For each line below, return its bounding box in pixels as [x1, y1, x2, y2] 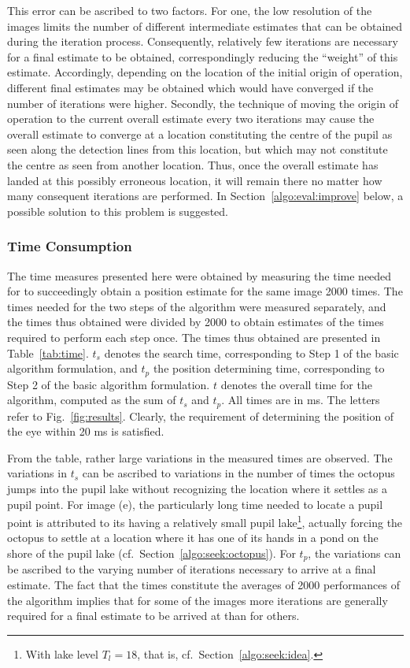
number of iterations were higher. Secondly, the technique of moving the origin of [7, 95, 398, 111]
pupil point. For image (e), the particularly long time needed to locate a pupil [7, 495, 383, 512]
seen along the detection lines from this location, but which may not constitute [7, 141, 388, 158]
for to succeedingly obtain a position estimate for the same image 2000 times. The [7, 283, 403, 299]
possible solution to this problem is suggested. [7, 202, 228, 219]
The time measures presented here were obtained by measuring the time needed [7, 267, 392, 284]
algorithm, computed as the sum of [7, 392, 176, 408]
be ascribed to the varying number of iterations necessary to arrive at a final [7, 561, 376, 577]
